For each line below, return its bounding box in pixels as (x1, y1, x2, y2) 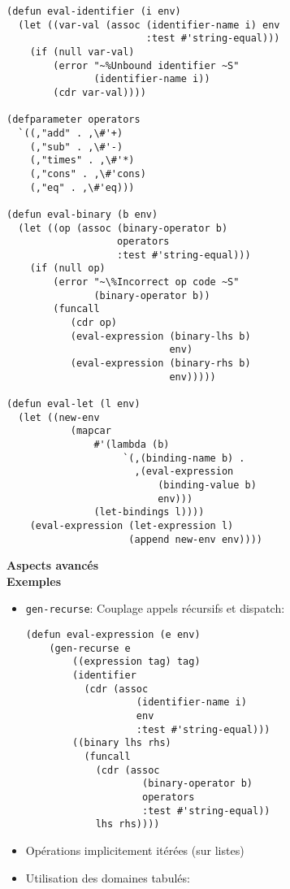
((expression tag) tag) (72, 656, 201, 668)
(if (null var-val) (29, 46, 135, 58)
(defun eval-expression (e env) (25, 629, 201, 641)
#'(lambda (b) (93, 439, 170, 450)
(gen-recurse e (49, 642, 131, 654)
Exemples (6, 572, 62, 589)
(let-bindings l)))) (93, 506, 205, 518)
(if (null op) (29, 262, 106, 275)
